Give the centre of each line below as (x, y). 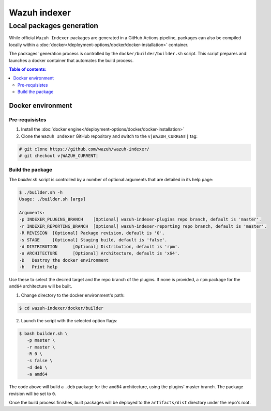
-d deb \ (37, 367)
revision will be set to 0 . (33, 394)
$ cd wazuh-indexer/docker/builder (61, 308)
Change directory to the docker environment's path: (73, 295)
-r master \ (41, 347)
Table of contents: (28, 69)
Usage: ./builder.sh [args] (52, 199)
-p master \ (41, 340)
